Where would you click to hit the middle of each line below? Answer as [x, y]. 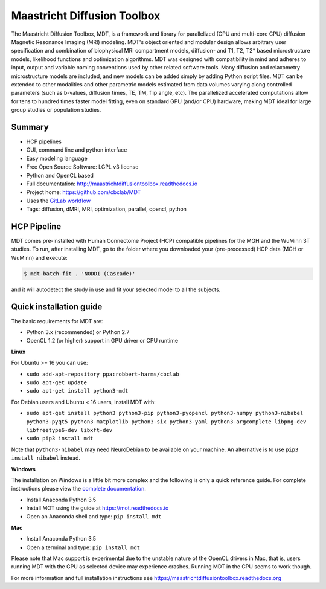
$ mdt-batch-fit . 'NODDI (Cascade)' [80, 274]
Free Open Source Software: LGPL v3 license [82, 167]
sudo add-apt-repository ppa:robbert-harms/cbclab [103, 374]
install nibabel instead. [46, 458]
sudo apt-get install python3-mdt [77, 391]
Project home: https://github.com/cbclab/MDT [84, 192]
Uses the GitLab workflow [58, 201]
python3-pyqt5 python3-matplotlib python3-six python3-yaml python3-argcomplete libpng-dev [166, 422]
